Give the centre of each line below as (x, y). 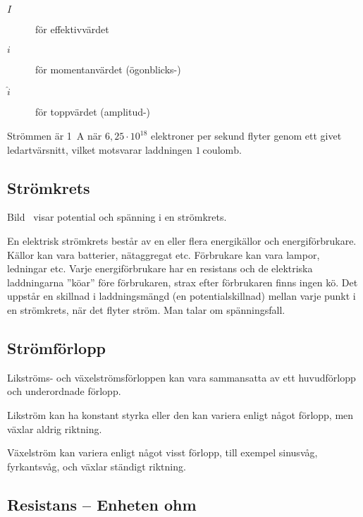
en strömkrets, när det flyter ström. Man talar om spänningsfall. (146, 309)
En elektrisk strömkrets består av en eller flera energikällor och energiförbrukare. (182, 240)
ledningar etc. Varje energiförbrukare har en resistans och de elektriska (160, 268)
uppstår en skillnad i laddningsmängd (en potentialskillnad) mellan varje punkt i (181, 296)
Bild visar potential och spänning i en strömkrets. (117, 217)
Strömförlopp (56, 347)
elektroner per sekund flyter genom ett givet (246, 135)
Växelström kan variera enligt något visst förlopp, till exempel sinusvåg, (162, 452)
